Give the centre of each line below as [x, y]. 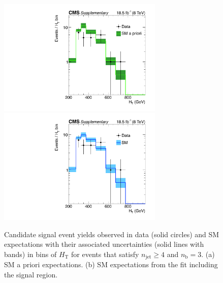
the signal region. [31, 274]
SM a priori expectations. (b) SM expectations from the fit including [111, 264]
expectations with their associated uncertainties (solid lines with [104, 244]
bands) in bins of [30, 254]
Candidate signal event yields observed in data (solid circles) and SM [112, 234]
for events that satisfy [105, 254]
